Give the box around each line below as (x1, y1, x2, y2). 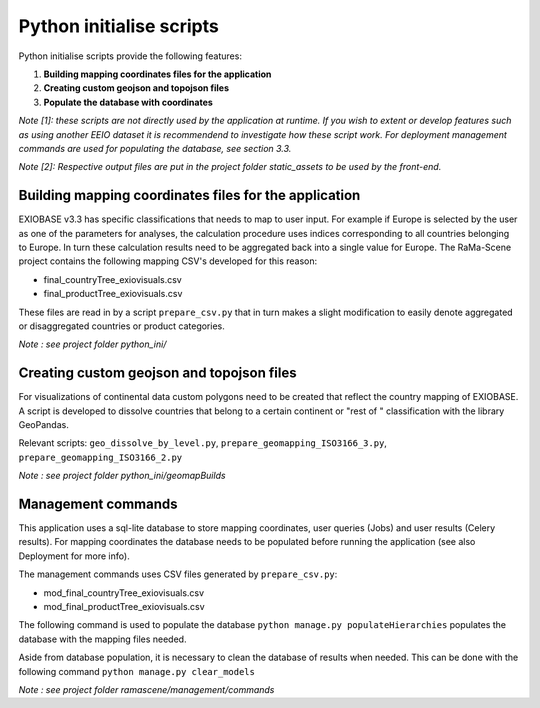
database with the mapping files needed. (18, 633, 187, 645)
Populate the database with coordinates (43, 96, 214, 108)
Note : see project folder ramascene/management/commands (18, 683, 275, 695)
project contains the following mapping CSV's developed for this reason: (18, 255, 318, 267)
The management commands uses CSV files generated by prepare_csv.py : (18, 568, 338, 580)
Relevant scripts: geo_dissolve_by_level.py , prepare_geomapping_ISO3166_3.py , (18, 437, 387, 449)
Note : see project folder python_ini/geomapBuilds (18, 470, 226, 482)
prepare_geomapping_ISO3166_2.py (18, 451, 183, 463)
